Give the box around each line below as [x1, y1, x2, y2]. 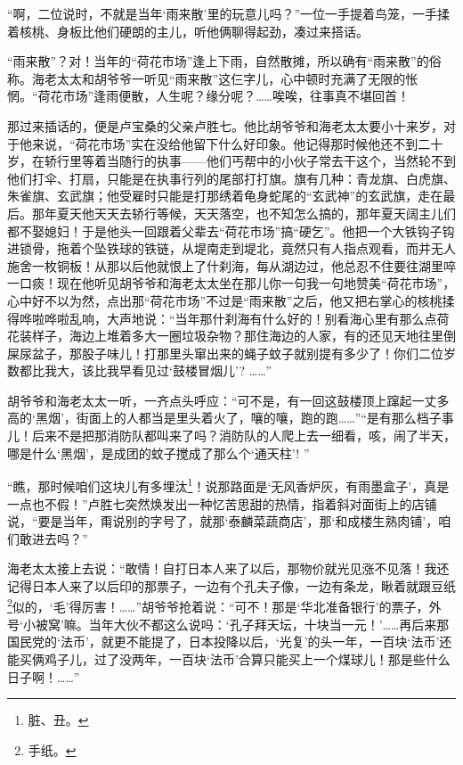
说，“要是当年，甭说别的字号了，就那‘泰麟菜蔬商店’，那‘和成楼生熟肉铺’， [7, 512, 439, 531]
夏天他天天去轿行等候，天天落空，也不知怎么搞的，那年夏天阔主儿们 [56, 203, 456, 222]
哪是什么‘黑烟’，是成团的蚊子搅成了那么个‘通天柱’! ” [7, 443, 310, 462]
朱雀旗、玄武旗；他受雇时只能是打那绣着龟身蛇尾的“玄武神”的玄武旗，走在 [7, 186, 443, 205]
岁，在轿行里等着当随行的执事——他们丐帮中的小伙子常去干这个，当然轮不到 [7, 152, 456, 170]
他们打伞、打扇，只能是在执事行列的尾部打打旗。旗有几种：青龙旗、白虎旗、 [7, 169, 456, 187]
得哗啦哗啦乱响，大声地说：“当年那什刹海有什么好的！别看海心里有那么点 [7, 308, 437, 327]
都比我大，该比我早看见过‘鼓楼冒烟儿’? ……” [19, 361, 272, 380]
